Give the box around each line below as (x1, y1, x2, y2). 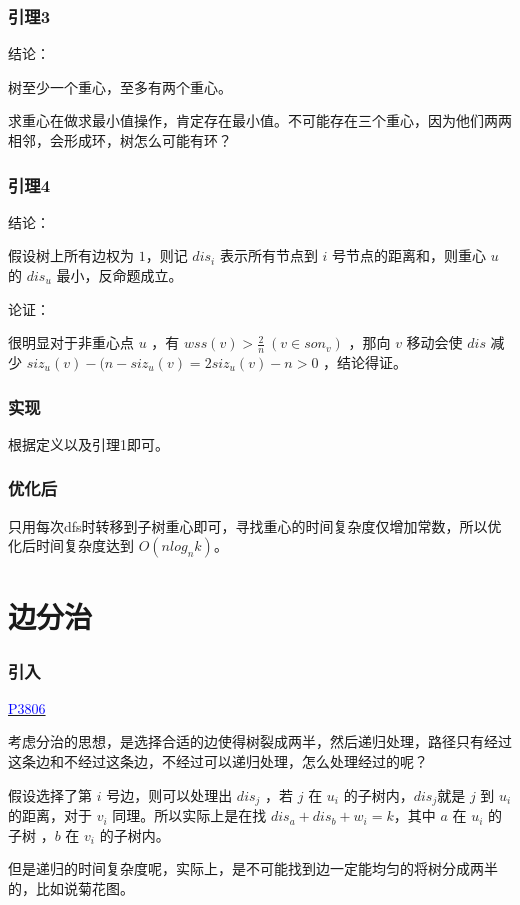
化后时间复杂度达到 (8, 535, 134, 556)
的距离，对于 (8, 805, 92, 826)
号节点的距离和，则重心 (332, 245, 487, 266)
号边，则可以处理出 (106, 784, 233, 805)
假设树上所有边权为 (8, 245, 134, 266)
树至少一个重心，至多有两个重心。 (8, 76, 232, 97)
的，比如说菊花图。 (8, 877, 134, 898)
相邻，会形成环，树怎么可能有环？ (8, 130, 232, 150)
